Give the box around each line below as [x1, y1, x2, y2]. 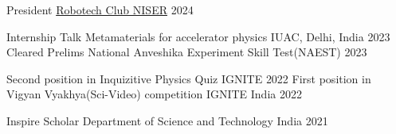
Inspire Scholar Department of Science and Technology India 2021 [6, 112, 328, 128]
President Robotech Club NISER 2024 [6, 2, 194, 17]
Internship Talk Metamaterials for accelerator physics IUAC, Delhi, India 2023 [6, 28, 390, 44]
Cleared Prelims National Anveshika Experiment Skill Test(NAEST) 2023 [6, 44, 367, 60]
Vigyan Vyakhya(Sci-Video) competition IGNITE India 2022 [6, 86, 302, 102]
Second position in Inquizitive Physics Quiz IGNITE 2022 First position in [6, 70, 371, 86]
